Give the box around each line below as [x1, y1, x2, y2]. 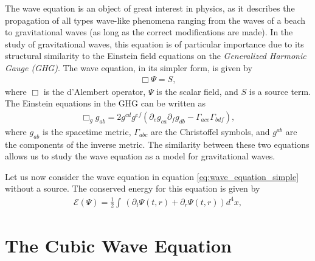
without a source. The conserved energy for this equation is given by [5, 182, 260, 195]
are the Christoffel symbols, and [150, 125, 270, 137]
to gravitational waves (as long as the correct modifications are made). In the [5, 26, 293, 38]
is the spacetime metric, [43, 125, 131, 137]
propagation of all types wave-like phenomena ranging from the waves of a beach [5, 13, 306, 26]
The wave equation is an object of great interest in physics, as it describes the [5, 2, 295, 14]
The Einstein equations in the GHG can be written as [5, 97, 206, 110]
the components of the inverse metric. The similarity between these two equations [5, 137, 310, 150]
